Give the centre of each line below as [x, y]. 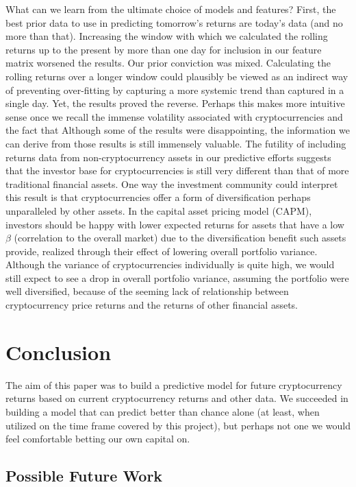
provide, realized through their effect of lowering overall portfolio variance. [162, 251]
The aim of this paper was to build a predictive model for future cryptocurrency [174, 384]
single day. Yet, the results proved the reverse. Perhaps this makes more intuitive [175, 103]
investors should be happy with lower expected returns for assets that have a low [175, 224]
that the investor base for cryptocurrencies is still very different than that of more [177, 170]
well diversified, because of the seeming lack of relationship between [147, 291]
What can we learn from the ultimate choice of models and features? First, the [171, 9]
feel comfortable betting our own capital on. [98, 439]
